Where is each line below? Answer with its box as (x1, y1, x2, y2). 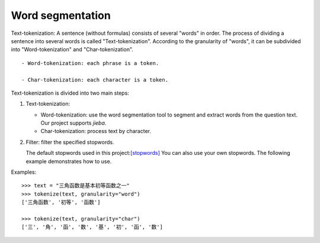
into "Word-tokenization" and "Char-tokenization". (11, 46, 133, 53)
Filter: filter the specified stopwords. (25, 138, 114, 145)
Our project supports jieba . (40, 119, 107, 127)
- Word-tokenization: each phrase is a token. (21, 60, 159, 66)
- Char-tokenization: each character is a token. (21, 76, 169, 83)
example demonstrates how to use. (25, 157, 112, 165)
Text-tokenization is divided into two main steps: (11, 89, 130, 96)
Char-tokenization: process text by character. (40, 128, 151, 135)
